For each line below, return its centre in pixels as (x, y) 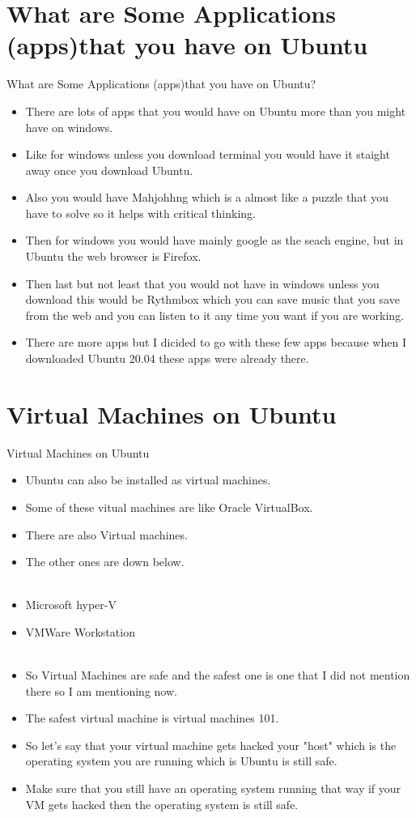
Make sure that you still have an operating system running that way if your (213, 788)
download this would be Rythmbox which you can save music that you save (212, 299)
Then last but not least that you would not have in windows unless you (202, 283)
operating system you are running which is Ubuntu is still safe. (181, 761)
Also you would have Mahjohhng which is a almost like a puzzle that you (207, 197)
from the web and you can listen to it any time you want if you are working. (215, 315)
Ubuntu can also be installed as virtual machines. (148, 480)
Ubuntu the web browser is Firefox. (113, 256)
